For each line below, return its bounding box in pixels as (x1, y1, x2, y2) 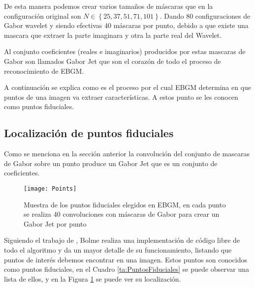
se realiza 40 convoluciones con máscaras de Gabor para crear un (24, 209, 220, 219)
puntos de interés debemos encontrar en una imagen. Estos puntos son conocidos (4, 254, 248, 264)
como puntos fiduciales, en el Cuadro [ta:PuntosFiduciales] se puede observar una (4, 264, 250, 274)
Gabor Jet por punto (24, 218, 87, 229)
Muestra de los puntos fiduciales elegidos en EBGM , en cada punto (24, 199, 226, 209)
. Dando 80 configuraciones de (159, 10, 251, 21)
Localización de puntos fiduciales (4, 125, 174, 141)
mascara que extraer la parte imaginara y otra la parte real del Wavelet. (4, 29, 222, 40)
